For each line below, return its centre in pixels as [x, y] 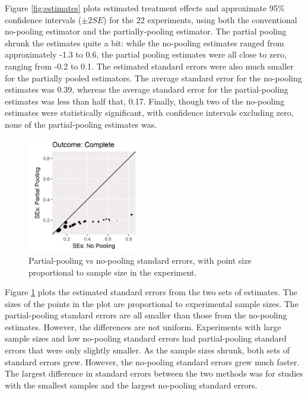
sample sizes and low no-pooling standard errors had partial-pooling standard [146, 338]
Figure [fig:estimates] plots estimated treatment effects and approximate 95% [145, 8]
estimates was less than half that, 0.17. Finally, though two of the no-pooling [145, 101]
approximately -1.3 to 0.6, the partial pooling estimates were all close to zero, [146, 54]
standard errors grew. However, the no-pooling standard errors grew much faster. [152, 361]
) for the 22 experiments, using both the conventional [200, 19]
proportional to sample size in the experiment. [113, 272]
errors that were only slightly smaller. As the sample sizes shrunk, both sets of [147, 350]
